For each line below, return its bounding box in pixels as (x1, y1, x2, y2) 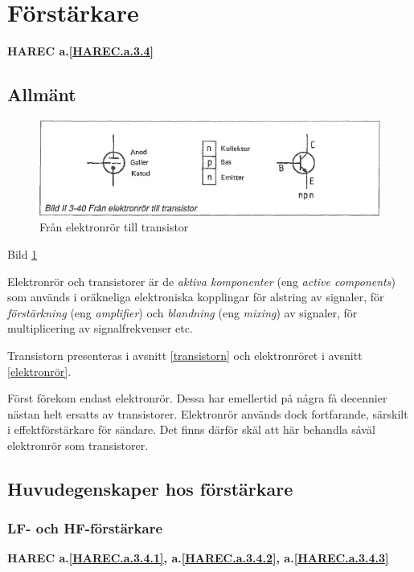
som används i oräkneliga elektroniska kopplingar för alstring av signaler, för (7, 288, 384, 305)
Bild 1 (7, 245, 38, 262)
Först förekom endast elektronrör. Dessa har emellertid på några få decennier (7, 390, 387, 407)
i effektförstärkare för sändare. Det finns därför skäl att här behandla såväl (7, 421, 375, 438)
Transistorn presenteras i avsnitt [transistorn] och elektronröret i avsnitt (7, 346, 363, 363)
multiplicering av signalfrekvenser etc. (7, 320, 193, 337)
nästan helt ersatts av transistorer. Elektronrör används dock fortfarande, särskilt (7, 405, 408, 422)
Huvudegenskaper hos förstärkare (7, 476, 293, 500)
